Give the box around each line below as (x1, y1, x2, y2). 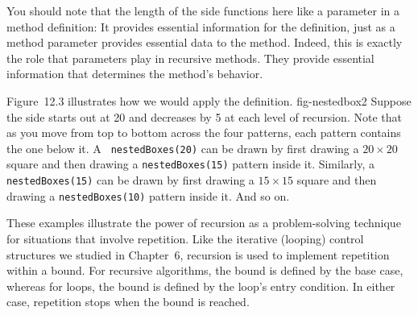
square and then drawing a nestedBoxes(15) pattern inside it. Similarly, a (6, 155, 375, 172)
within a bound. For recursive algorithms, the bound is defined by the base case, (6, 262, 404, 279)
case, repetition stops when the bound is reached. (6, 293, 250, 310)
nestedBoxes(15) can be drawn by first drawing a (6, 172, 255, 189)
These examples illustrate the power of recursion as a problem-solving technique (6, 214, 401, 231)
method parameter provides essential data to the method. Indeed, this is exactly (6, 34, 403, 51)
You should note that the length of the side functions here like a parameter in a (6, 2, 400, 19)
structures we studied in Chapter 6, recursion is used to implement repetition (6, 246, 390, 263)
